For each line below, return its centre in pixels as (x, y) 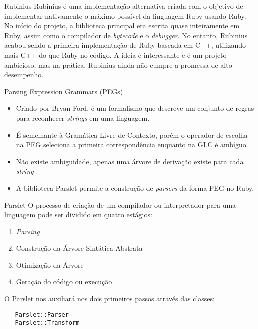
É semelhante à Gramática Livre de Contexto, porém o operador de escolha (132, 135)
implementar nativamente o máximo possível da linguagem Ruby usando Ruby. (125, 16)
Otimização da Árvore (50, 265)
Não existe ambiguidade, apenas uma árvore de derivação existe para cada (130, 161)
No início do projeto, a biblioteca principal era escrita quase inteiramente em (122, 26)
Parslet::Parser (42, 315)
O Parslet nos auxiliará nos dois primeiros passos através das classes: (109, 299)
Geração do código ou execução (64, 282)
